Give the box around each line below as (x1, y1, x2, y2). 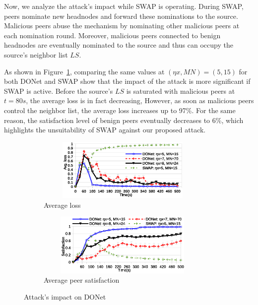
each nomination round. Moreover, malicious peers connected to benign (4, 30, 221, 40)
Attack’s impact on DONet (24, 291, 106, 302)
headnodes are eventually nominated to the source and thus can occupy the (4, 40, 233, 50)
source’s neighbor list (4, 49, 68, 60)
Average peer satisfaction (44, 275, 120, 285)
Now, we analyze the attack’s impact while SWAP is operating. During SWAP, (4, 1, 244, 11)
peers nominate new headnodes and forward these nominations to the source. (4, 10, 238, 21)
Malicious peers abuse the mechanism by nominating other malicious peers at (4, 20, 240, 31)
